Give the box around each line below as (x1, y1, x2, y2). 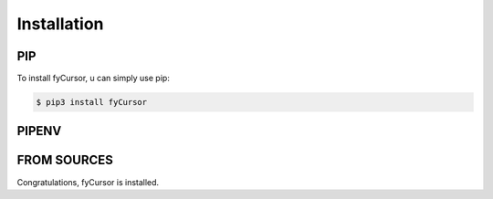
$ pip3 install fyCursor (36, 97, 148, 108)
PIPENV (16, 123, 62, 139)
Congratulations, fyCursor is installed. (16, 176, 160, 187)
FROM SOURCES (16, 152, 113, 168)
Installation (16, 14, 104, 34)
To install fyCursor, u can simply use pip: (16, 73, 171, 84)
